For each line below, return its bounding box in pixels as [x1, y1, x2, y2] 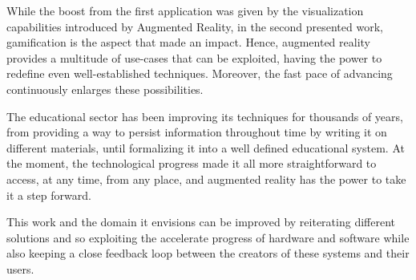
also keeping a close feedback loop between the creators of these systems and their [6, 245, 410, 262]
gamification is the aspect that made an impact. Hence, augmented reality [6, 34, 370, 51]
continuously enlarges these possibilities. [6, 80, 204, 97]
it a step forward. [6, 186, 91, 203]
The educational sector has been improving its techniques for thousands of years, [6, 108, 403, 124]
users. [6, 260, 34, 277]
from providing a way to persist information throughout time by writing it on [6, 124, 387, 140]
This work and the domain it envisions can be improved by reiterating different [6, 213, 395, 230]
